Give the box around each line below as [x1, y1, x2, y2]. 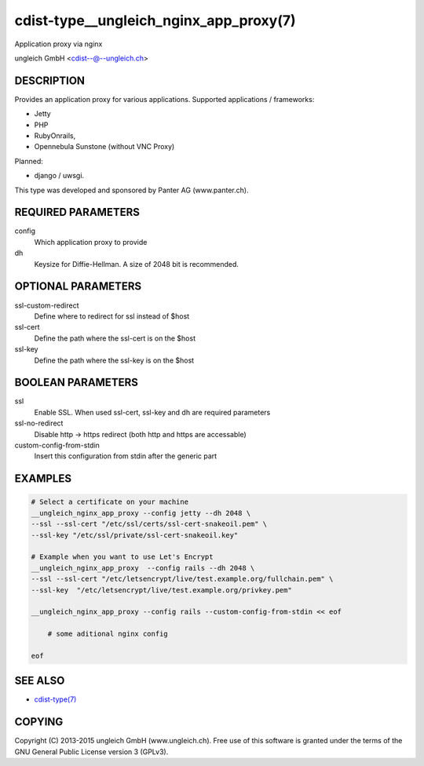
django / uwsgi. [34, 171, 85, 181]
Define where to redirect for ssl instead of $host [34, 311, 190, 321]
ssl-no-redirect [14, 418, 64, 428]
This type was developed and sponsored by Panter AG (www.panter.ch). [14, 185, 249, 195]
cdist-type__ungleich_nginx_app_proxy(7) [14, 12, 296, 29]
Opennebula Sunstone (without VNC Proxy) [34, 142, 175, 151]
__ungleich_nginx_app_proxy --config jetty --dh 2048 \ [31, 509, 251, 517]
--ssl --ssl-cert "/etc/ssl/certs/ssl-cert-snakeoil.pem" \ [31, 520, 268, 529]
